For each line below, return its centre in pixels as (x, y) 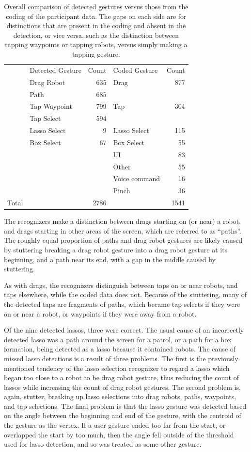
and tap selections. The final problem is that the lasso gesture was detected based (125, 406)
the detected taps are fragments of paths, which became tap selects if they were (122, 304)
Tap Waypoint (51, 106)
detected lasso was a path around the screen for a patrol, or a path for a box (118, 339)
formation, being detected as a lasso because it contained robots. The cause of (120, 349)
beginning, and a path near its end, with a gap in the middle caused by (110, 259)
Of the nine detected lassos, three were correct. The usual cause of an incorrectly (124, 330)
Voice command (137, 178)
